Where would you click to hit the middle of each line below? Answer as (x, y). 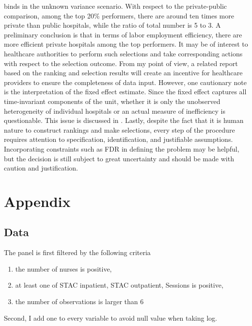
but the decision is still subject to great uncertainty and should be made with (119, 158)
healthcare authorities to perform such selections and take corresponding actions (123, 53)
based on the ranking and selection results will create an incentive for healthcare (123, 73)
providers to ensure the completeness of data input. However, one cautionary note (125, 82)
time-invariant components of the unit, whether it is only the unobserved (112, 101)
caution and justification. (41, 168)
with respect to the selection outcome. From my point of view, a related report (121, 63)
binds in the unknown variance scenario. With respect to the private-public (116, 6)
